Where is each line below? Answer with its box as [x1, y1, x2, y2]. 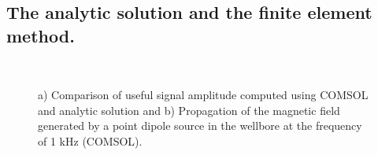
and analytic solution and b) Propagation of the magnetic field [38, 101, 340, 118]
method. [6, 23, 75, 47]
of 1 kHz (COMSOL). [38, 132, 143, 149]
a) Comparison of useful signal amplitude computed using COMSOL [38, 87, 369, 103]
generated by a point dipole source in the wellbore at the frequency [38, 117, 362, 134]
